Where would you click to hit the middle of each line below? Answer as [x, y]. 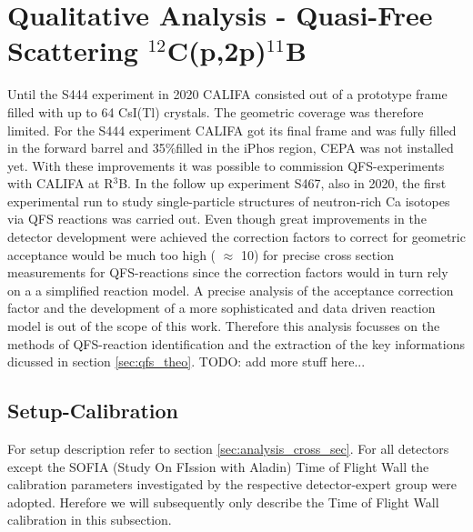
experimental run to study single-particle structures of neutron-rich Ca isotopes [229, 201]
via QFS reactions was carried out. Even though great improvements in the [217, 219]
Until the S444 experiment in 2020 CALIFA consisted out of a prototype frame [227, 94]
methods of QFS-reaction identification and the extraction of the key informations [236, 343]
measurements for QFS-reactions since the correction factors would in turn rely [228, 272]
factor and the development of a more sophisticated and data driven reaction [221, 308]
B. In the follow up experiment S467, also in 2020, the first [282, 183]
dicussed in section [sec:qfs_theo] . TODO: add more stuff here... [186, 361]
